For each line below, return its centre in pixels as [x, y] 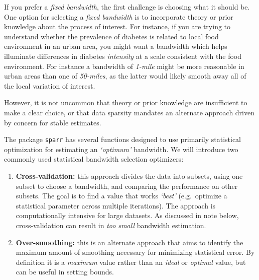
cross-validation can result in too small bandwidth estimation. [111, 225]
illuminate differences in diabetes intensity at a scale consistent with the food [123, 56]
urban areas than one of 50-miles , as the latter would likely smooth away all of [125, 76]
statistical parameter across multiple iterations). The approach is [116, 205]
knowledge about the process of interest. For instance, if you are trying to [117, 26]
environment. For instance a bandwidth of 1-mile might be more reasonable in [124, 66]
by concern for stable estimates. [53, 122]
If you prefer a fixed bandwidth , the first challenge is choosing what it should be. [127, 7]
